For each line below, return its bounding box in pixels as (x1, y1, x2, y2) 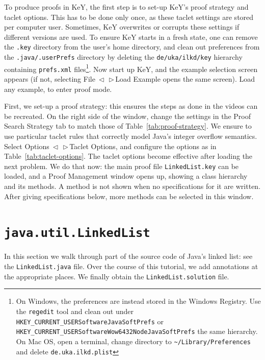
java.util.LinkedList (4, 226, 150, 241)
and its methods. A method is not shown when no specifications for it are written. (4, 181, 261, 191)
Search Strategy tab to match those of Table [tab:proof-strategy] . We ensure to (4, 121, 252, 131)
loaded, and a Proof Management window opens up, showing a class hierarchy (4, 171, 248, 181)
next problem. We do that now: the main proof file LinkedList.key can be (4, 160, 239, 171)
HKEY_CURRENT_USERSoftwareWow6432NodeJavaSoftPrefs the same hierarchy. (16, 326, 258, 337)
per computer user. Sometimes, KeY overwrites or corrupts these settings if (4, 21, 240, 32)
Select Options (4, 140, 49, 151)
